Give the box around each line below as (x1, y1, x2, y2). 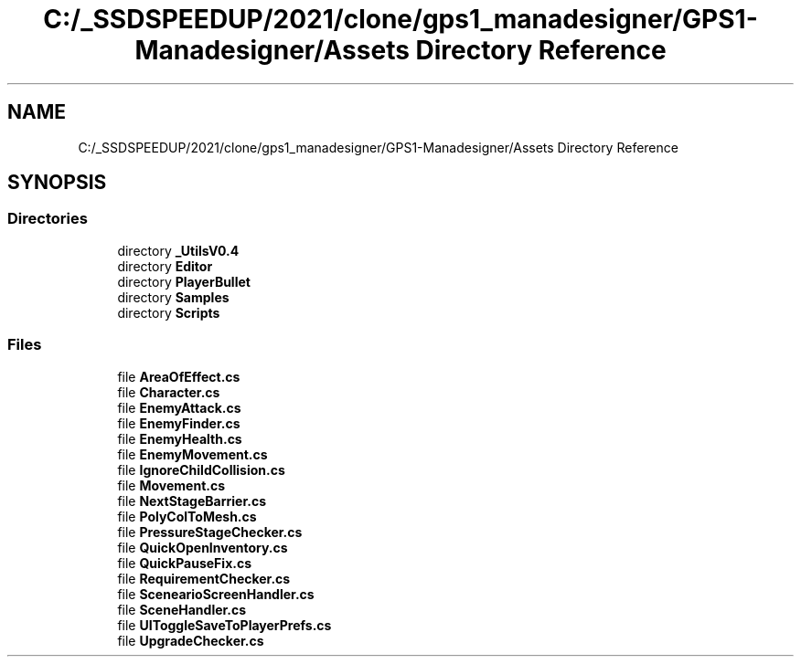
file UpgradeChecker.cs (117, 632, 264, 648)
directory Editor (117, 258, 213, 274)
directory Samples (117, 289, 230, 305)
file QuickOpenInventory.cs (117, 539, 288, 555)
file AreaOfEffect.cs (117, 368, 240, 385)
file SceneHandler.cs (117, 601, 247, 617)
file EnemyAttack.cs (117, 399, 241, 416)
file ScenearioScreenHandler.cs (117, 585, 315, 602)
